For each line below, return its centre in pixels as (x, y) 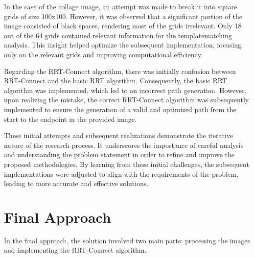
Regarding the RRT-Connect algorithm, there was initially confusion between (120, 71)
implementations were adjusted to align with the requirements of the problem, (121, 174)
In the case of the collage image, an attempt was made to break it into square (121, 6)
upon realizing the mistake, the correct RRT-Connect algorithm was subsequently (127, 100)
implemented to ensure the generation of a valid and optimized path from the (120, 109)
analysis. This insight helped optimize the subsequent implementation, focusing (123, 45)
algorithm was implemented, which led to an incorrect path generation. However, (125, 90)
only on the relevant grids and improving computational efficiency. (103, 54)
